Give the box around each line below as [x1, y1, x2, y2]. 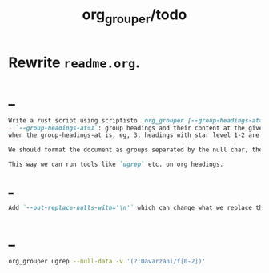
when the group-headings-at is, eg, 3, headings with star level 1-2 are [8, 131, 260, 139]
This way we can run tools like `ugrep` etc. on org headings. [8, 160, 224, 169]
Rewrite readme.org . [8, 54, 141, 71]
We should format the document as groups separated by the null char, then [8, 146, 267, 154]
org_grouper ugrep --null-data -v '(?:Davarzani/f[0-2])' [8, 257, 206, 265]
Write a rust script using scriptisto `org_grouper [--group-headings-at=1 [8, 116, 267, 125]
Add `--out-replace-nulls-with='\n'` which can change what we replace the [8, 203, 267, 211]
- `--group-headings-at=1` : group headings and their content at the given [8, 124, 267, 132]
